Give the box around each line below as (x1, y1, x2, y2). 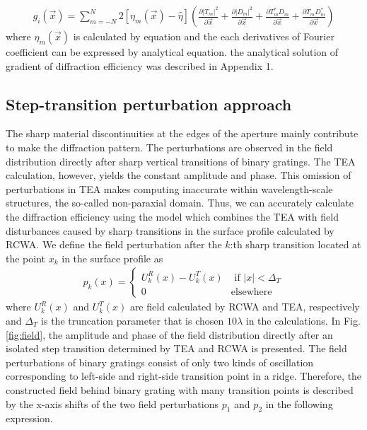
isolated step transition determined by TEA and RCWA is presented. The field (6, 341, 347, 356)
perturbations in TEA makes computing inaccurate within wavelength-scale (6, 181, 333, 196)
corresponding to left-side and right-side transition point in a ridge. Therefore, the (6, 368, 362, 383)
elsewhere (231, 286, 272, 297)
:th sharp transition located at (230, 237, 361, 252)
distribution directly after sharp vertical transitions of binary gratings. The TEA (6, 153, 356, 168)
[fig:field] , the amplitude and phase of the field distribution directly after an (6, 327, 333, 342)
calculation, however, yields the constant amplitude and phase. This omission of (6, 168, 351, 182)
